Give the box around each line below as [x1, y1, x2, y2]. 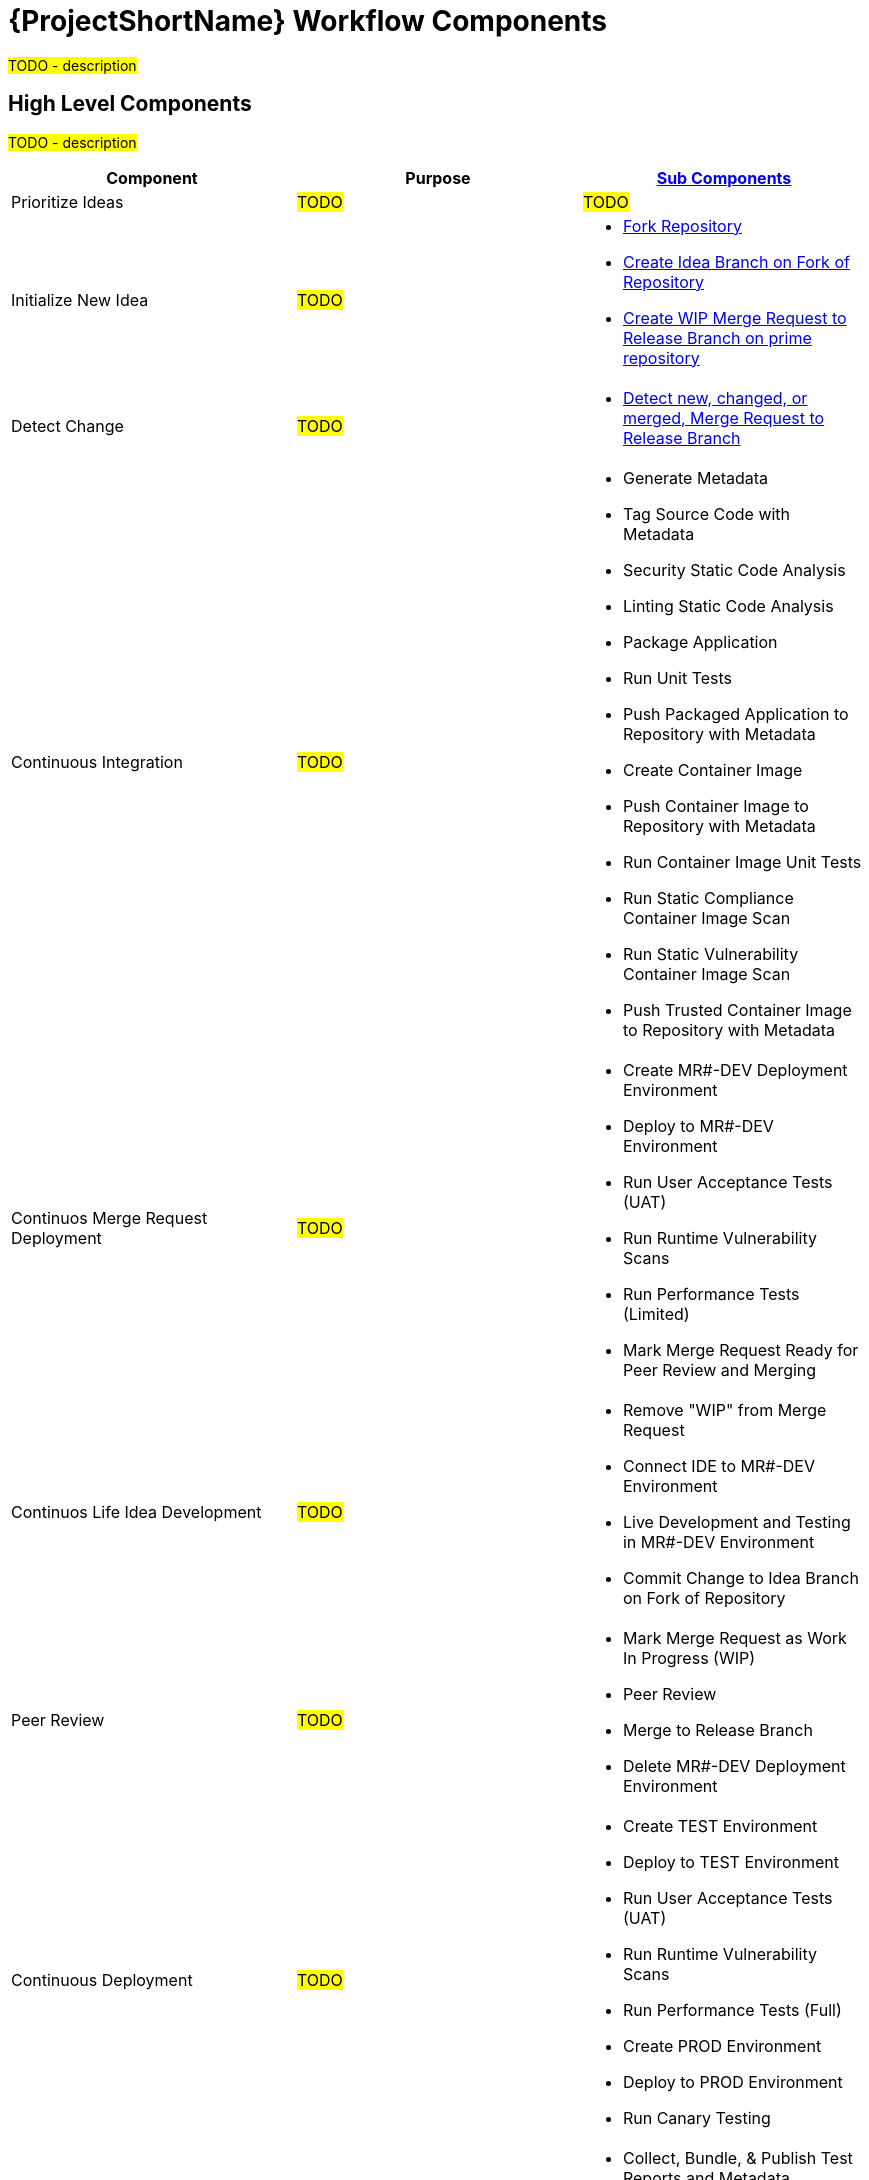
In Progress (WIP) [622, 1647, 756, 1668]
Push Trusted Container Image [622, 999, 852, 1020]
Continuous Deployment [11, 1969, 193, 1990]
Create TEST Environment [622, 1815, 818, 1836]
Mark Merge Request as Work [622, 1627, 847, 1648]
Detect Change [11, 415, 124, 436]
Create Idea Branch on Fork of [622, 251, 850, 272]
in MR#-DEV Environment [622, 1531, 815, 1552]
